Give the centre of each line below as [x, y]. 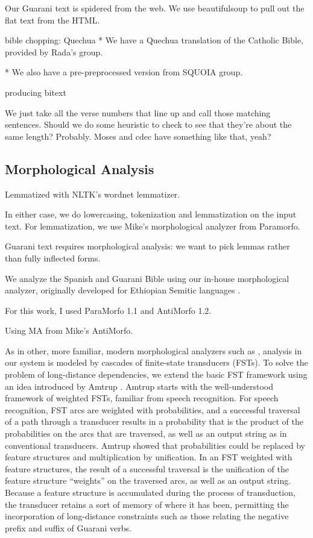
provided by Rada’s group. [54, 52]
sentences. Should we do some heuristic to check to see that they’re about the [148, 124]
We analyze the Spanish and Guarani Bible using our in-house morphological [147, 278]
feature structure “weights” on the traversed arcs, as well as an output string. [148, 480]
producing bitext [36, 92]
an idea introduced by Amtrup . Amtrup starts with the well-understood [139, 386]
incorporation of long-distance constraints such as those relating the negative [147, 516]
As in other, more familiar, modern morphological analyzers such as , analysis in [153, 350]
